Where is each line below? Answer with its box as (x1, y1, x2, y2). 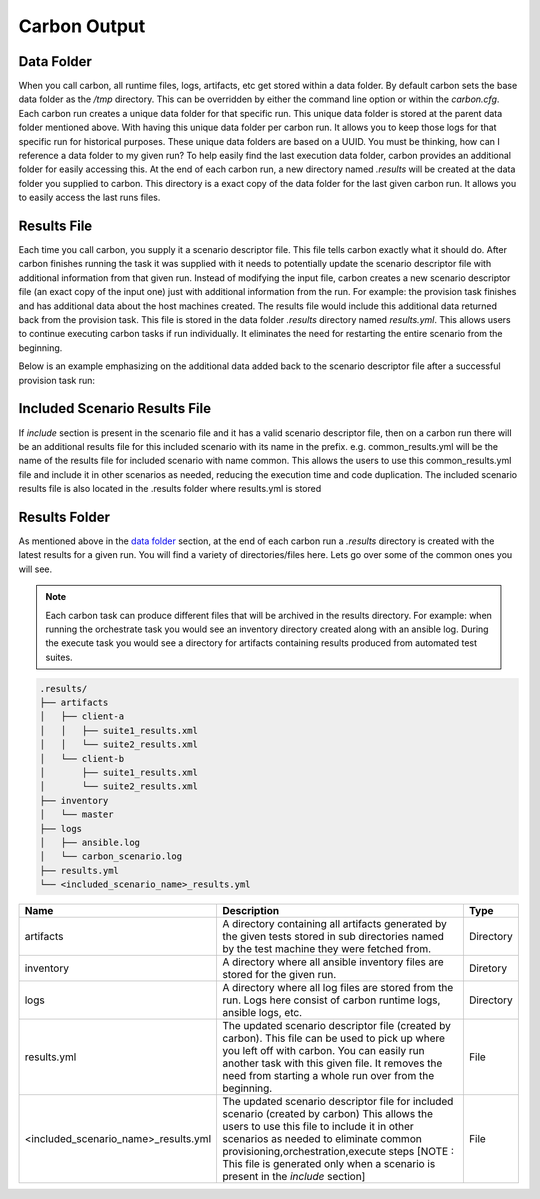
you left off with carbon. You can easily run (221, 1044, 425, 1058)
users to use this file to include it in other (221, 1120, 414, 1134)
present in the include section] (221, 1170, 366, 1184)
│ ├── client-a (39, 711, 125, 722)
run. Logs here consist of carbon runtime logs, (221, 993, 441, 1007)
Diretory (468, 961, 508, 975)
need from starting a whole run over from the (221, 1069, 435, 1083)
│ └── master (39, 809, 114, 820)
